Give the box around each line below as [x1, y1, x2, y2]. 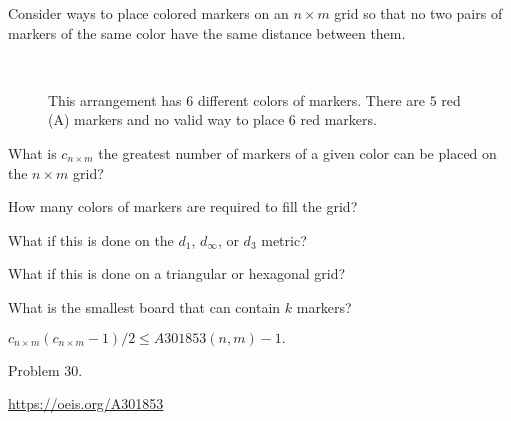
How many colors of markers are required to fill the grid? [8, 196, 358, 217]
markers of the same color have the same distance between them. [8, 22, 406, 43]
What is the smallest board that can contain [8, 296, 281, 317]
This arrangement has [48, 89, 182, 110]
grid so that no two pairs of [334, 3, 503, 23]
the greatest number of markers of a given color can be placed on [98, 142, 497, 163]
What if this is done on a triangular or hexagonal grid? [8, 263, 346, 284]
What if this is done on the [8, 229, 174, 250]
